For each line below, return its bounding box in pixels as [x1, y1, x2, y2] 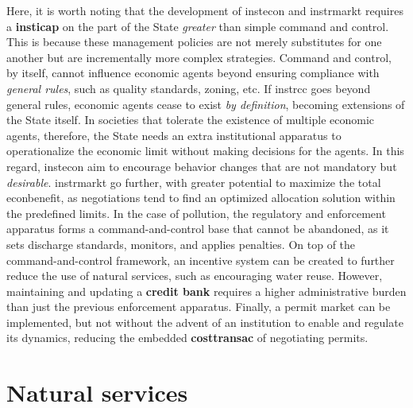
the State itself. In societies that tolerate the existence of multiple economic [6, 111, 375, 128]
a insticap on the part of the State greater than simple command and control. [6, 17, 389, 34]
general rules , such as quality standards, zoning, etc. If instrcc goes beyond [6, 80, 371, 96]
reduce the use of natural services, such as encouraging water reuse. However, [6, 267, 383, 284]
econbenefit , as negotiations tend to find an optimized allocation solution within [6, 189, 396, 206]
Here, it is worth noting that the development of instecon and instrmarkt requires [6, 2, 403, 18]
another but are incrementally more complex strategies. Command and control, [6, 49, 392, 65]
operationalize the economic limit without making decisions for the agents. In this [6, 142, 404, 159]
